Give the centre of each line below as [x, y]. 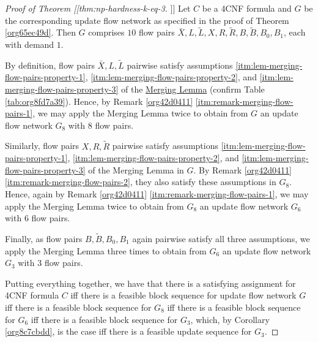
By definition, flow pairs [50, 65]
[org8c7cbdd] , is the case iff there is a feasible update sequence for [128, 331]
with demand [30, 44]
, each [295, 32]
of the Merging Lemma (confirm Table [193, 89]
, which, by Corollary [230, 319]
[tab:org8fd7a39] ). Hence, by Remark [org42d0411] [99, 101]
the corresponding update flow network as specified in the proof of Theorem [147, 20]
